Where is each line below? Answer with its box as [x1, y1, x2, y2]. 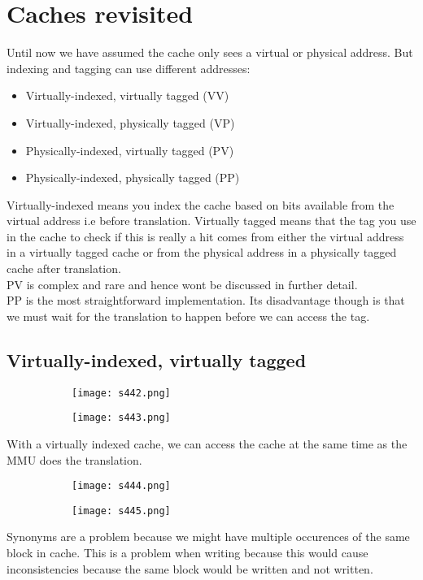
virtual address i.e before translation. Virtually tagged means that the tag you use [7, 212, 416, 229]
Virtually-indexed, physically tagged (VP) [25, 114, 235, 131]
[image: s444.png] [72, 480, 171, 492]
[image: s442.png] [72, 387, 171, 399]
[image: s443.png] [72, 412, 171, 424]
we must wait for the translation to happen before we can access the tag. [7, 307, 370, 324]
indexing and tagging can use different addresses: [7, 59, 251, 76]
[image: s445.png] [72, 504, 171, 517]
